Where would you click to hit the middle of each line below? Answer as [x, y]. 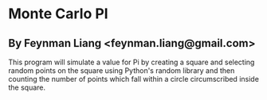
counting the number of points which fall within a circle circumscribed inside [133, 79]
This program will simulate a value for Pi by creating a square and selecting [132, 62]
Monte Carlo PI [59, 14]
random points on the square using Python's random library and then [122, 71]
